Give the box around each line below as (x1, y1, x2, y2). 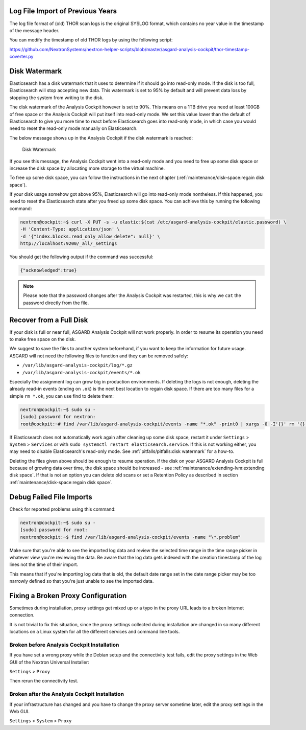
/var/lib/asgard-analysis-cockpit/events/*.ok (22, 370, 141, 375)
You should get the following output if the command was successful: (9, 254, 154, 260)
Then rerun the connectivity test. (9, 678, 79, 684)
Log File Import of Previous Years (9, 7, 117, 15)
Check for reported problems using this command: (9, 506, 116, 512)
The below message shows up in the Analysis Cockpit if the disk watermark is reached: (9, 134, 193, 141)
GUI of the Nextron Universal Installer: (9, 659, 89, 665)
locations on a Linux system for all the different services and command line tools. (9, 629, 180, 635)
